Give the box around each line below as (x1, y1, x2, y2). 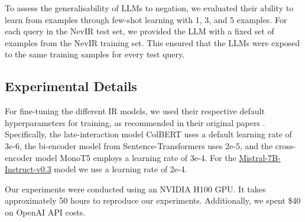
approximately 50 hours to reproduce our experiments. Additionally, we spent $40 (5, 194, 301, 207)
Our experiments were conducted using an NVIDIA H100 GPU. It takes (5, 182, 266, 195)
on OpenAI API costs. (5, 205, 86, 218)
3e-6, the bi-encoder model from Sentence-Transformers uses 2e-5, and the (5, 139, 273, 152)
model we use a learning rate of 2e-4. (54, 163, 187, 175)
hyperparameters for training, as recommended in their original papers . (5, 116, 265, 128)
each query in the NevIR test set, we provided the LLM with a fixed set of (5, 25, 274, 37)
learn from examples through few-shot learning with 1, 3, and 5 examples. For (5, 13, 287, 25)
